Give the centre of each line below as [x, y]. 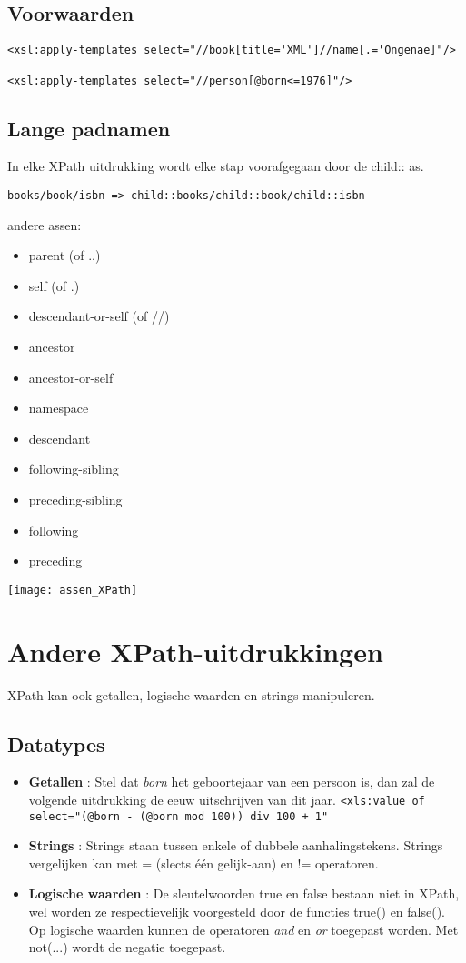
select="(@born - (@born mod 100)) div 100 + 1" [178, 816]
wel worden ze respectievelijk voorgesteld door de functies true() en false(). [237, 912]
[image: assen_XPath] [73, 590]
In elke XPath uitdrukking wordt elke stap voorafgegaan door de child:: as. [216, 166]
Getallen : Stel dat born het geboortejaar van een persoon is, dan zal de [232, 782]
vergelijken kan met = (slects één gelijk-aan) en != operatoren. [203, 863]
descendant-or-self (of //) [99, 316]
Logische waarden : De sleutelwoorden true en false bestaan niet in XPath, [244, 893]
